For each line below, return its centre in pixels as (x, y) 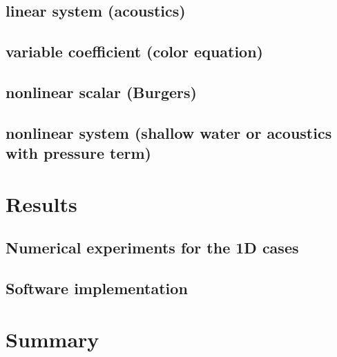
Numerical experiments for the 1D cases (152, 248)
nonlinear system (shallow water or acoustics (169, 132)
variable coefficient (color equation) (135, 51)
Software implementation (97, 288)
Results (41, 203)
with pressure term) (78, 153)
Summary (52, 339)
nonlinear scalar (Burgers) (101, 91)
